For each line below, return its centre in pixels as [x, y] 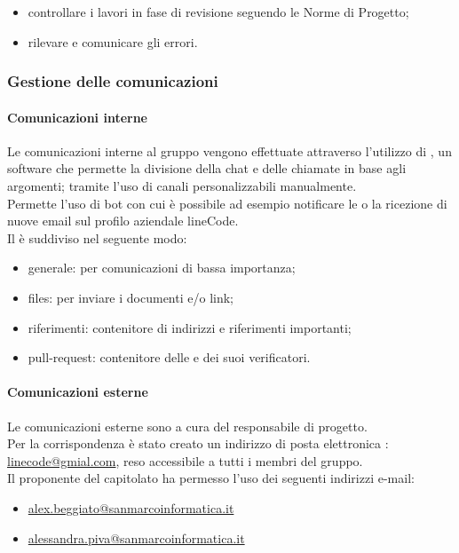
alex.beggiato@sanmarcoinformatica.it [131, 507]
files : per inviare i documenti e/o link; [131, 297]
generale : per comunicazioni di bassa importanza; [162, 268]
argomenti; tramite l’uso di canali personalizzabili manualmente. [182, 186]
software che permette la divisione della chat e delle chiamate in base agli [207, 168]
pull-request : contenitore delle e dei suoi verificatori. [169, 357]
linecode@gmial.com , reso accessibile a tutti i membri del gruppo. [185, 460]
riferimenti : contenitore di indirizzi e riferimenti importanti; [190, 327]
